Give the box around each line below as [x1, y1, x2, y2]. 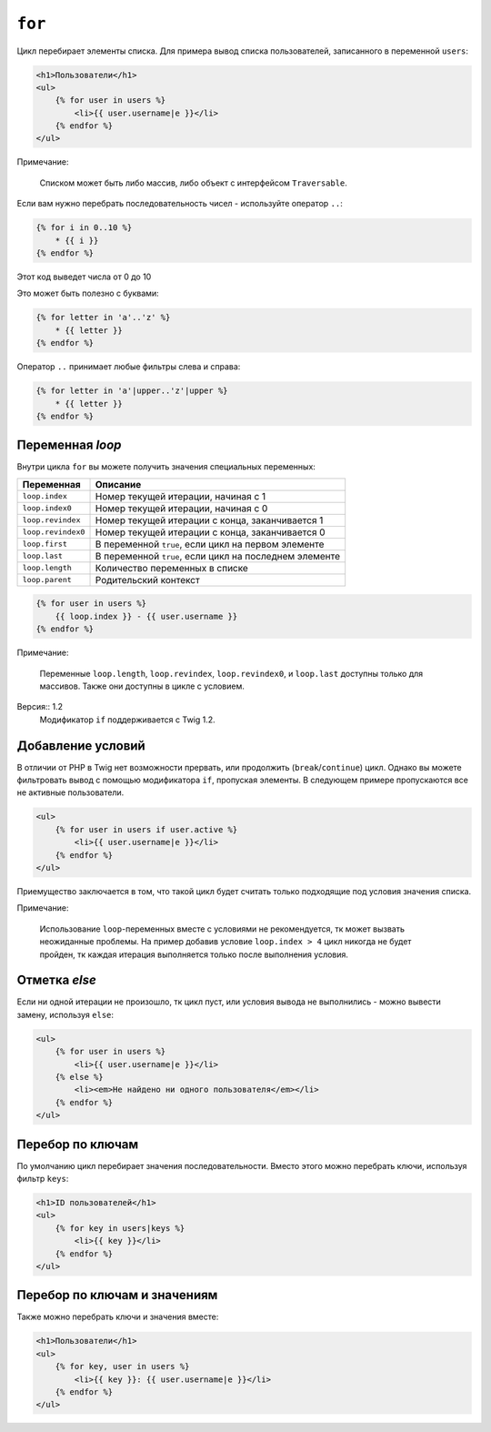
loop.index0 [22, 503, 72, 513]
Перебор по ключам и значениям [16, 1287, 218, 1303]
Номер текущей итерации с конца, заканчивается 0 [95, 526, 326, 539]
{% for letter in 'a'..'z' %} [35, 312, 171, 323]
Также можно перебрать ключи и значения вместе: [16, 1311, 219, 1323]
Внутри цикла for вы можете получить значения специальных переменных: [16, 461, 316, 472]
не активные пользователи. [16, 787, 125, 798]
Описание [95, 478, 142, 490]
